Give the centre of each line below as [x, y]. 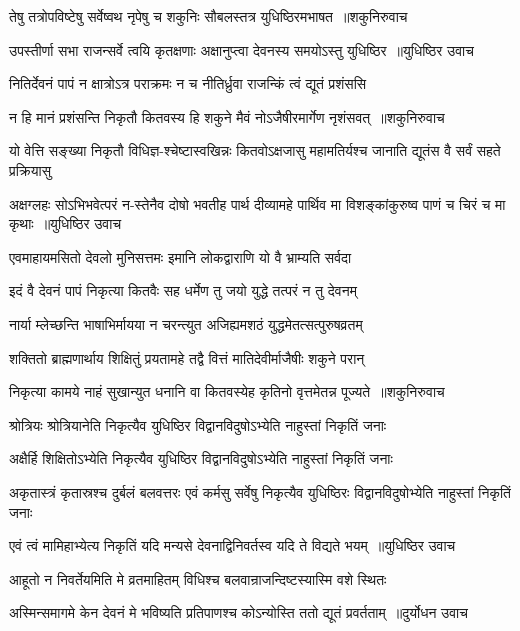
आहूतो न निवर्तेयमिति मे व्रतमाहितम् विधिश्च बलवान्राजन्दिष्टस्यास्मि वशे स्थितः [198, 578]
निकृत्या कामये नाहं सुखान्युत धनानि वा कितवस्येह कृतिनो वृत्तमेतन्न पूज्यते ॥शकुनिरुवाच [227, 391]
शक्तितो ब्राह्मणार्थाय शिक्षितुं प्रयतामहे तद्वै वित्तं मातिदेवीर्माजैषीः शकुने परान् [187, 357]
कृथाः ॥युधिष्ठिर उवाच [65, 223]
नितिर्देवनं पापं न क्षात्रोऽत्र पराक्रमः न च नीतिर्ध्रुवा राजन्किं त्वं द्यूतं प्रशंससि [188, 83]
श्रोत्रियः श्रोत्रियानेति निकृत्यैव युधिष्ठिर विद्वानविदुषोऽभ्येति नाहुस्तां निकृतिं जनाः [198, 424]
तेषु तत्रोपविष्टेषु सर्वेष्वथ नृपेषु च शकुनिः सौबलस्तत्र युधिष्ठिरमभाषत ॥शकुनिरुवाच [208, 16]
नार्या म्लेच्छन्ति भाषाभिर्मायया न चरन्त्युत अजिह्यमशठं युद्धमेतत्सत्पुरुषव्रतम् [186, 323]
